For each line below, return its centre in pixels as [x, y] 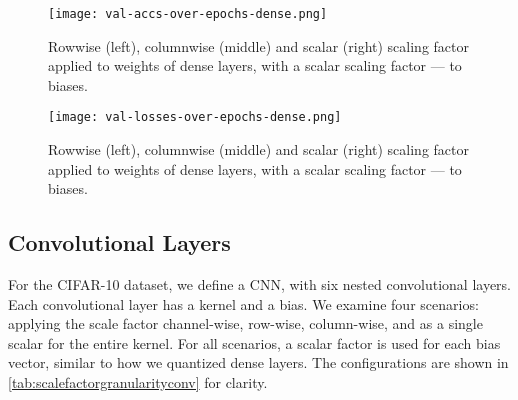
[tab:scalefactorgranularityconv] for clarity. [138, 382]
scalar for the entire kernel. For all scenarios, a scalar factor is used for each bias [254, 342]
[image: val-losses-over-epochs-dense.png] [195, 117]
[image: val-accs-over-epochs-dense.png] [188, 14]
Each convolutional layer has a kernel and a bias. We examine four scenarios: [243, 303]
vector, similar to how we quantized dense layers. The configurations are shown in [258, 362]
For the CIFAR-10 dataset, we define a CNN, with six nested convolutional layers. [259, 284]
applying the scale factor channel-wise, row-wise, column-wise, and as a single [245, 323]
